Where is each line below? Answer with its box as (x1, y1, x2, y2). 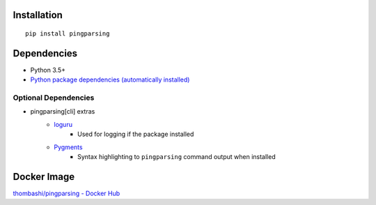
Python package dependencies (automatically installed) (30, 75, 190, 84)
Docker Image (13, 171, 75, 183)
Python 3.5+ (30, 66, 66, 74)
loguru (54, 120, 73, 128)
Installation (13, 9, 63, 21)
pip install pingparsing (25, 30, 110, 38)
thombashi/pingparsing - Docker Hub (13, 189, 120, 197)
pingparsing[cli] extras (30, 107, 95, 116)
